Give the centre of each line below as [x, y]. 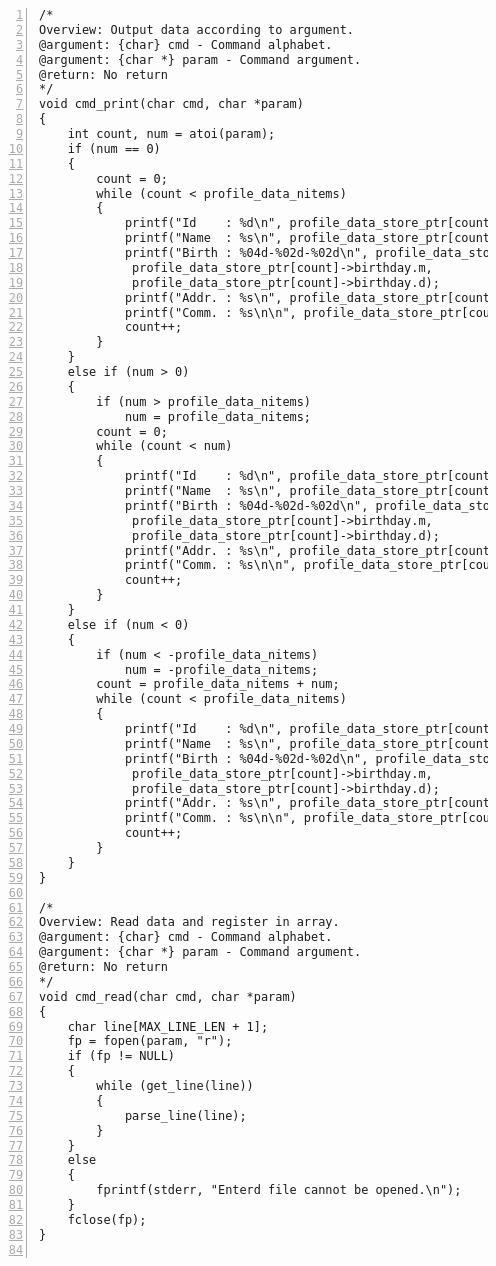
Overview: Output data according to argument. [196, 29]
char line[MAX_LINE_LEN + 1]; [168, 1026]
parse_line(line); [185, 1115]
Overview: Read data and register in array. [189, 922]
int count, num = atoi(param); [171, 134]
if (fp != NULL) [121, 1056]
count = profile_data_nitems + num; [218, 684]
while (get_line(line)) [175, 1086]
